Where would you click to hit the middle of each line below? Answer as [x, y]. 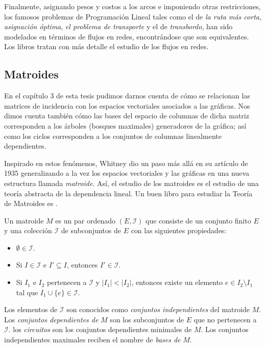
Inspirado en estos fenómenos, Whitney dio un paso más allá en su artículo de [126, 163]
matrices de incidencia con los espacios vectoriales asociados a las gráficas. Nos [127, 105]
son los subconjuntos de [147, 319]
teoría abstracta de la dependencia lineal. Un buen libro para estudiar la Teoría [128, 193]
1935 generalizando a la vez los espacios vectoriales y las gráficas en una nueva [127, 173]
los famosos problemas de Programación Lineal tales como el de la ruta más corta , [133, 16]
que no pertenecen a [225, 319]
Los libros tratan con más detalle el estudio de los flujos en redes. [106, 46]
